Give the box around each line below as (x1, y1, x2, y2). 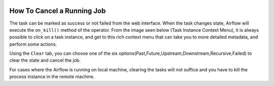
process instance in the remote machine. (9, 73, 95, 80)
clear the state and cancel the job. (9, 57, 81, 63)
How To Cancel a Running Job (9, 7, 106, 15)
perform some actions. (9, 41, 57, 47)
